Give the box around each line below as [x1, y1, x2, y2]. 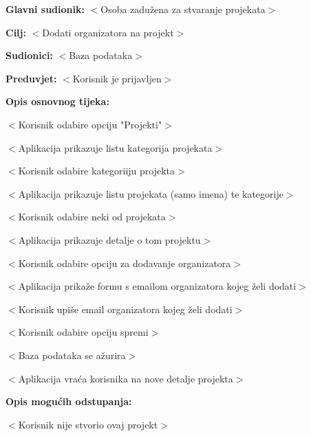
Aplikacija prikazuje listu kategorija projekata [18, 140, 213, 154]
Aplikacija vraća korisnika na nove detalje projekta [18, 371, 233, 385]
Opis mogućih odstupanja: [6, 394, 132, 409]
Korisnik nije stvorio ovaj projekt [18, 417, 158, 431]
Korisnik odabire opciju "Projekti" [18, 117, 162, 131]
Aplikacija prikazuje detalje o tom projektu [18, 232, 201, 246]
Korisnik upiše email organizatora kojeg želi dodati [18, 301, 233, 316]
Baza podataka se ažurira [18, 347, 126, 362]
